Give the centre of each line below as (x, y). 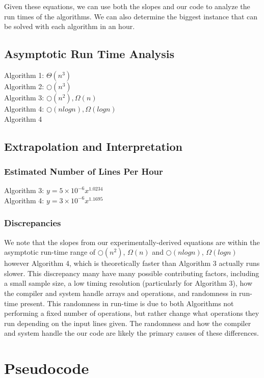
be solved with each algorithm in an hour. (70, 26)
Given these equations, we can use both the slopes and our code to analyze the (127, 6)
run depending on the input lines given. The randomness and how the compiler (128, 323)
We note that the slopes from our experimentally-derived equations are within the (132, 242)
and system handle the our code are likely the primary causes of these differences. (131, 333)
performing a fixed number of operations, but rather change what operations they (132, 313)
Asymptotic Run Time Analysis (89, 54)
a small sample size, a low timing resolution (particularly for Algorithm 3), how (128, 283)
